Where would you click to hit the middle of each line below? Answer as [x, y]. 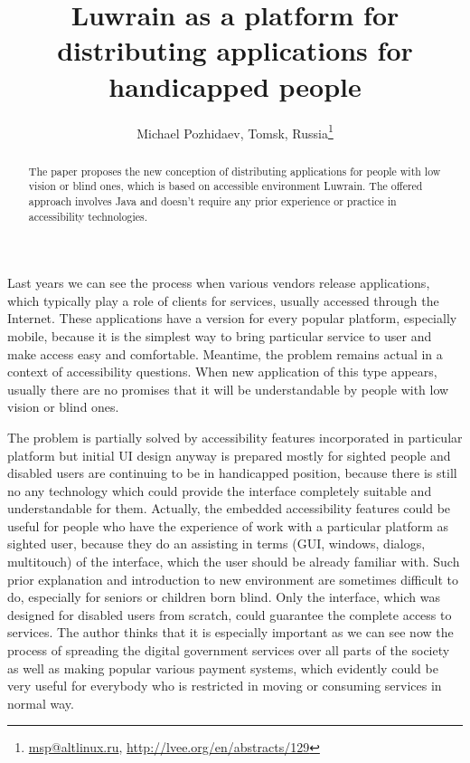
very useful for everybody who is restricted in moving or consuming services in [225, 686]
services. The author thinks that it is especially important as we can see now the [230, 632]
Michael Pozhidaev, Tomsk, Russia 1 [235, 131]
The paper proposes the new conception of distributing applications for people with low [235, 171]
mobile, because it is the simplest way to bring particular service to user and [220, 335]
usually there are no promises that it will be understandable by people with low [228, 389]
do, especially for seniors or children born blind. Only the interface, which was [224, 597]
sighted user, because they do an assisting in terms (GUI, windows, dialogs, [216, 544]
